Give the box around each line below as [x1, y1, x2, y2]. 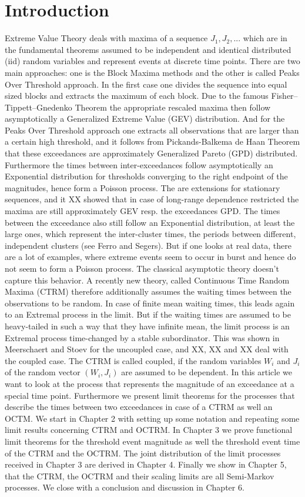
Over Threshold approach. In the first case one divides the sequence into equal [5, 78, 287, 90]
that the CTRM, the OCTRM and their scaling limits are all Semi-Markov [5, 469, 274, 482]
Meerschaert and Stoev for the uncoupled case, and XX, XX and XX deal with [5, 343, 289, 355]
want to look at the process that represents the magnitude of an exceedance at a [5, 377, 294, 389]
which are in [243, 32, 287, 44]
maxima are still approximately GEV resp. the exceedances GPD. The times [5, 205, 280, 217]
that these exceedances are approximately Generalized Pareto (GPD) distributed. [5, 147, 298, 159]
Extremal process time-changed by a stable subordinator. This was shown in [5, 331, 280, 343]
